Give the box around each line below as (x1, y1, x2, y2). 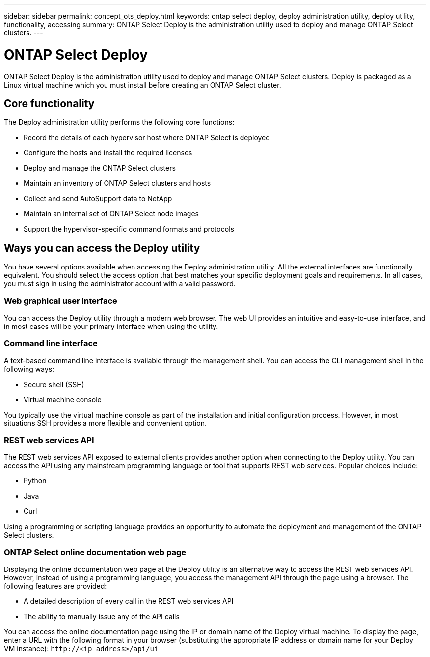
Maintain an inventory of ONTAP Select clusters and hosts (24, 179, 211, 188)
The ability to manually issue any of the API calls (24, 612, 180, 621)
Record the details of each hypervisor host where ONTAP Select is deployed (24, 133, 270, 142)
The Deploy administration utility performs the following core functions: (4, 118, 235, 127)
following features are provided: (4, 582, 107, 591)
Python (24, 477, 47, 485)
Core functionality (4, 97, 95, 110)
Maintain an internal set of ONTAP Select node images (24, 209, 199, 218)
